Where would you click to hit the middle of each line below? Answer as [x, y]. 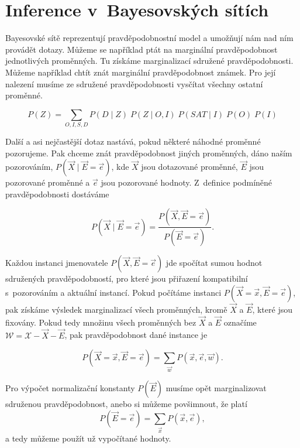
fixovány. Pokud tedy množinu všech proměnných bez [101, 322]
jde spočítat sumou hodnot [214, 263]
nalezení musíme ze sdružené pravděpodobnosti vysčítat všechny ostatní [134, 83]
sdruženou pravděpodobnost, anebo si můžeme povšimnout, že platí [126, 404]
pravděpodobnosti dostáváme [57, 194]
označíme [240, 322]
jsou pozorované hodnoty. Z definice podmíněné [187, 182]
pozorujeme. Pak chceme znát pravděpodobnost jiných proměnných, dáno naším [149, 153]
